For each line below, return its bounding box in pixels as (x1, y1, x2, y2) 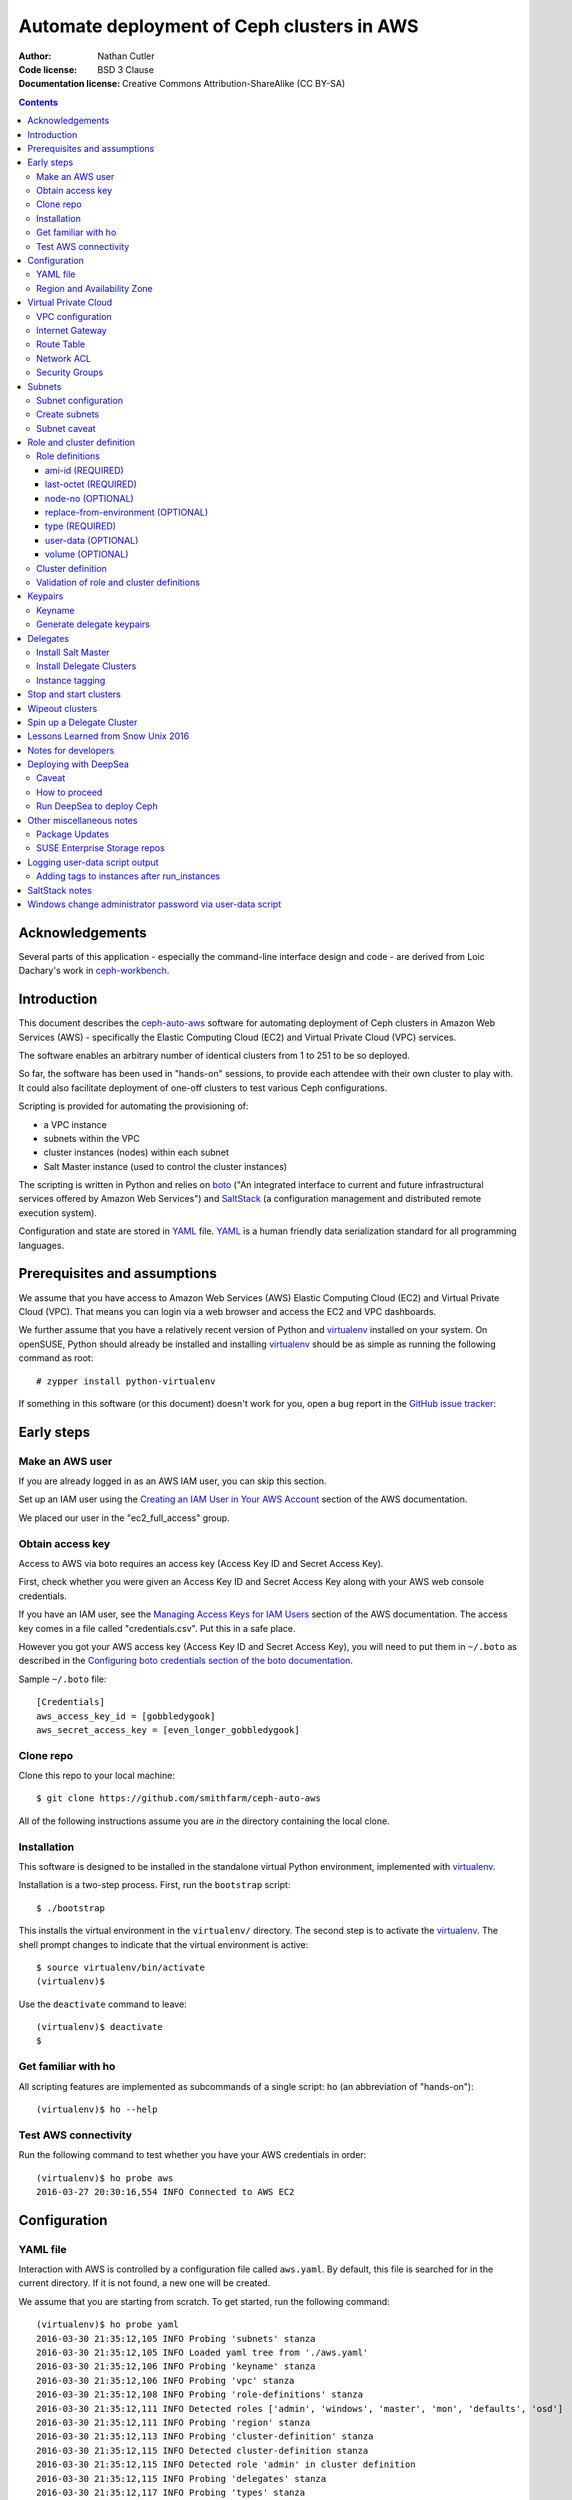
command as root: (18, 1352, 94, 1364)
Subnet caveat (36, 422, 96, 434)
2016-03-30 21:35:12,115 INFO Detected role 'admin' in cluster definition (36, 2459, 416, 2470)
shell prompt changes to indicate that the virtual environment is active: (18, 1938, 309, 1950)
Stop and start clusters (27, 688, 122, 700)
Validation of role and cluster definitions (36, 576, 200, 588)
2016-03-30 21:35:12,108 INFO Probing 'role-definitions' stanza (36, 2389, 364, 2400)
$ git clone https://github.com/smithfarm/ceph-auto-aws (36, 1793, 322, 1804)
